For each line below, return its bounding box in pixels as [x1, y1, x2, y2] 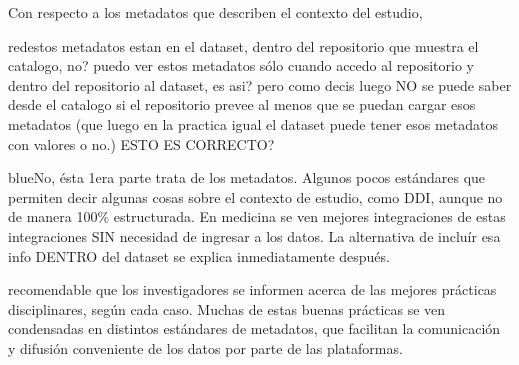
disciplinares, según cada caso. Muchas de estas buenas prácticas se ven [8, 298, 446, 319]
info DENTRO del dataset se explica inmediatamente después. [8, 245, 390, 266]
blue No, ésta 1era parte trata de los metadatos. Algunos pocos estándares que [8, 167, 486, 188]
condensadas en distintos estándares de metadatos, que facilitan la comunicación [8, 318, 501, 339]
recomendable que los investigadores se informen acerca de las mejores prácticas [8, 279, 497, 300]
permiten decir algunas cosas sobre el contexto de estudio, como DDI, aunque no [8, 186, 503, 207]
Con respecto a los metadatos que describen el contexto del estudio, [8, 2, 423, 22]
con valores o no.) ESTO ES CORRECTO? [8, 133, 275, 154]
